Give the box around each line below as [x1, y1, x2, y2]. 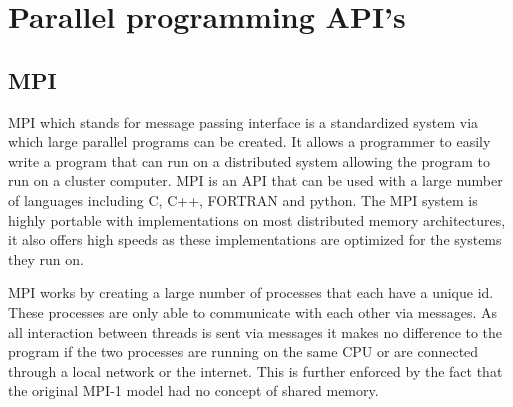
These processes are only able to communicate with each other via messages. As [8, 301, 498, 322]
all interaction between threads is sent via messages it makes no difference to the [8, 321, 503, 342]
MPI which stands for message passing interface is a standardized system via [8, 111, 479, 132]
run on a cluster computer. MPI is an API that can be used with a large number [8, 170, 503, 191]
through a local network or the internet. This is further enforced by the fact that [8, 360, 503, 381]
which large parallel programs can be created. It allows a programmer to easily [8, 131, 491, 152]
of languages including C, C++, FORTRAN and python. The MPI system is [8, 189, 478, 210]
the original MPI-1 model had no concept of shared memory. [8, 380, 379, 401]
